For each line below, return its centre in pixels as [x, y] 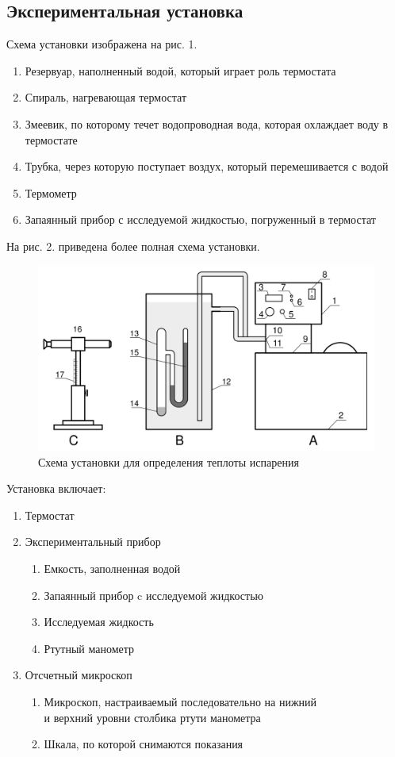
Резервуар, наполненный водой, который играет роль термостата [180, 70]
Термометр [51, 192]
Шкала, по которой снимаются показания [144, 744]
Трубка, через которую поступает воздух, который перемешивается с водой [207, 166]
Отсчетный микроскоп [79, 675]
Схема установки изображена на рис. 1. [102, 44]
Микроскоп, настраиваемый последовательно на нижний [180, 702]
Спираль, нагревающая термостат [106, 97]
